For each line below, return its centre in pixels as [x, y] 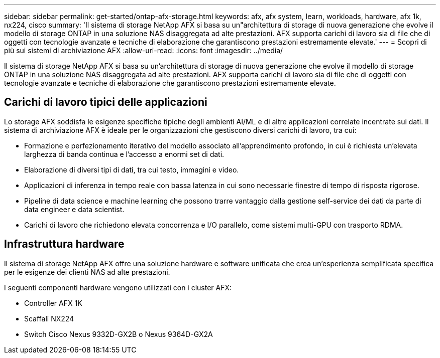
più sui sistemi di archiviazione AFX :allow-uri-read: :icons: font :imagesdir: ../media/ [144, 50]
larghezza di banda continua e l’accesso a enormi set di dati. [124, 154]
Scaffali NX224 [49, 318]
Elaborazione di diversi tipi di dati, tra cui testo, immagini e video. [132, 169]
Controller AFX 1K [53, 303]
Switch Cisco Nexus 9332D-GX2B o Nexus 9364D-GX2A [119, 334]
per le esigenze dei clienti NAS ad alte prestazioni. [87, 272]
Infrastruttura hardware [64, 244]
